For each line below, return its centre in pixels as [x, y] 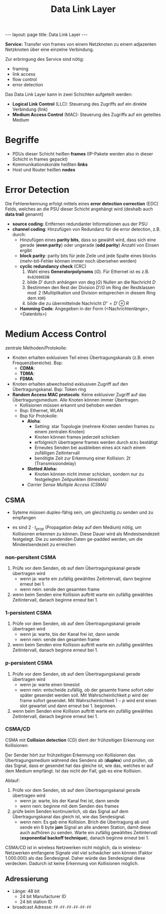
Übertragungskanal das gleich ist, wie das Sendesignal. [69, 816]
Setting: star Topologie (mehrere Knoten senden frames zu [94, 426]
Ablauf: [12, 780]
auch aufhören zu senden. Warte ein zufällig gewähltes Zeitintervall [88, 832]
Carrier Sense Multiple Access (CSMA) [67, 485]
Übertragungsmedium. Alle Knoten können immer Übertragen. [76, 400]
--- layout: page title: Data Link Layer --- [46, 35]
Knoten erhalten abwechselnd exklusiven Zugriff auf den [70, 384]
